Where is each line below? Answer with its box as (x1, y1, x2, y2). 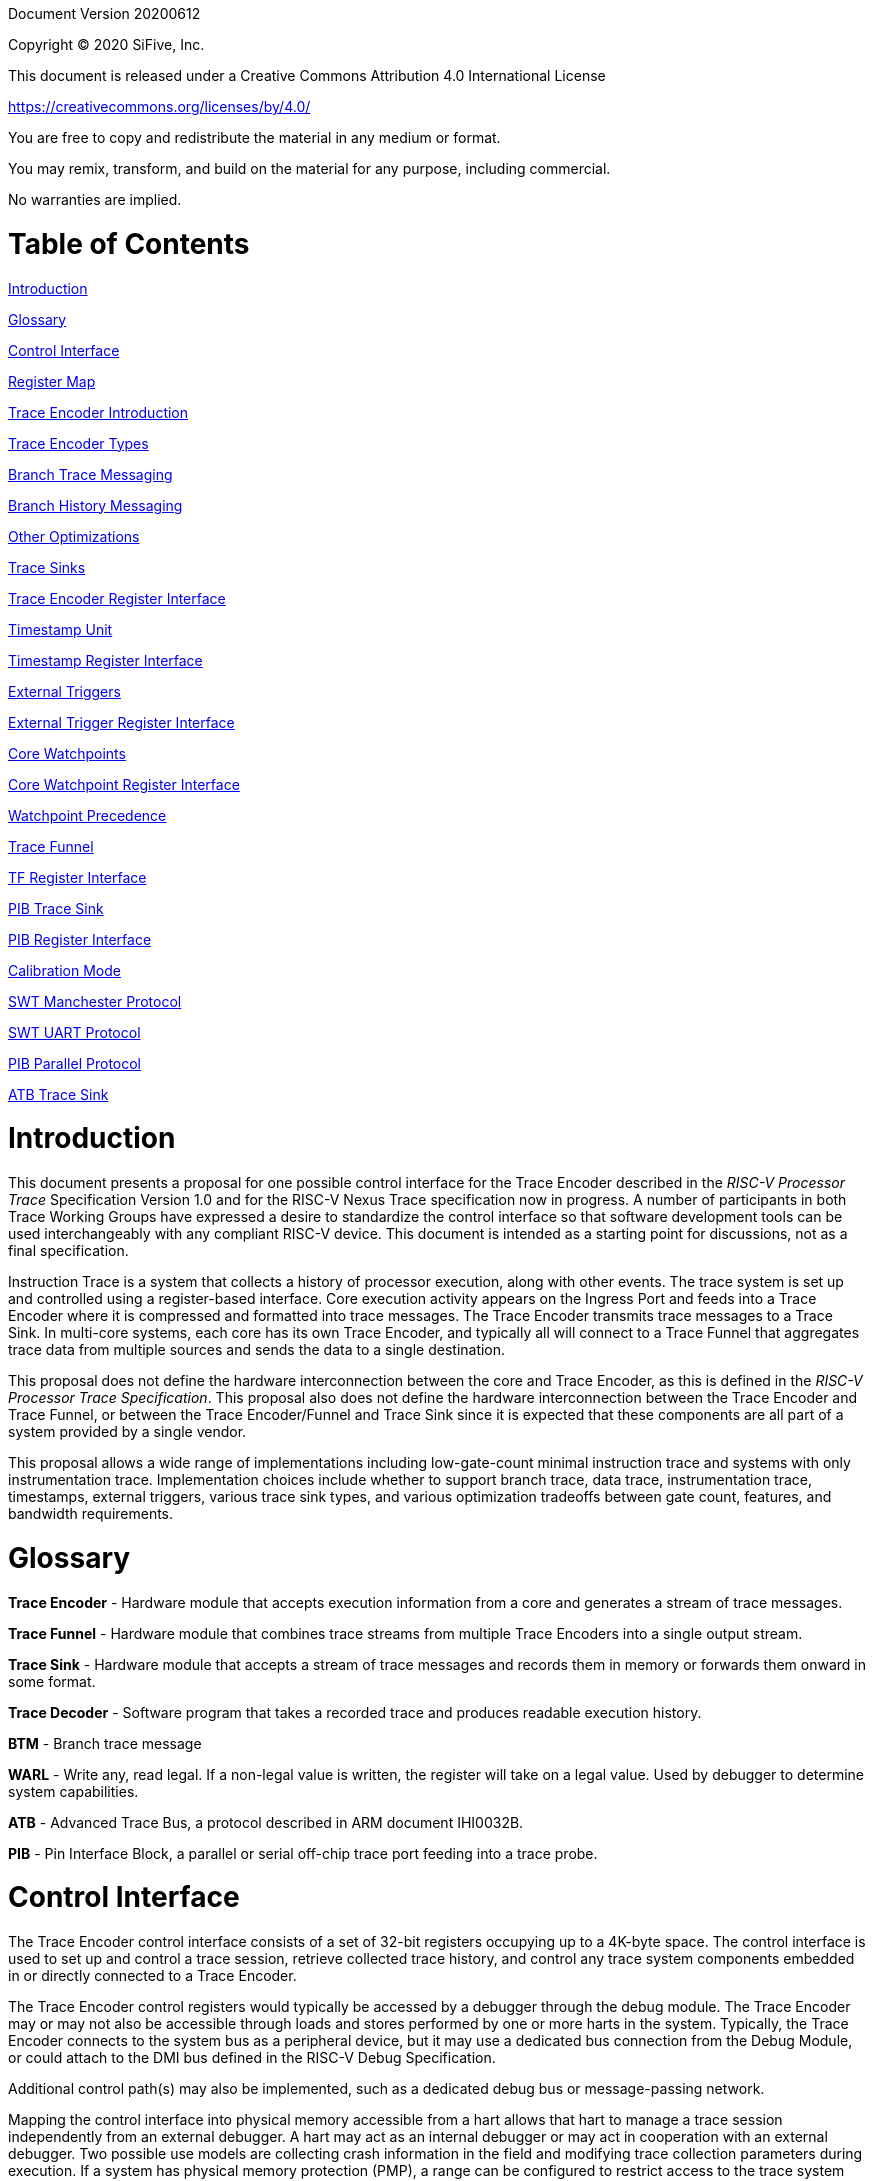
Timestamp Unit (8, 620, 113, 638)
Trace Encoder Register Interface (8, 589, 226, 607)
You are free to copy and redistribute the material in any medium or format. (8, 129, 501, 146)
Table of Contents (8, 226, 250, 261)
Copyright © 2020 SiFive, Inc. (8, 36, 205, 53)
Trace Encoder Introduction (8, 403, 189, 421)
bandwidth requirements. (8, 1505, 174, 1522)
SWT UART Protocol (8, 1023, 141, 1041)
